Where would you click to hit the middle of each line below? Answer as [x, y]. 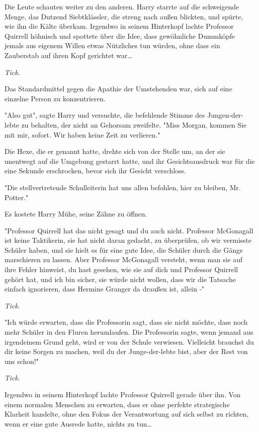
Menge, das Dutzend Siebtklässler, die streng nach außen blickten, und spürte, [124, 16]
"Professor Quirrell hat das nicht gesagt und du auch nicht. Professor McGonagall [129, 230]
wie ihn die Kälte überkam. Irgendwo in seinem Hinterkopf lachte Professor [119, 26]
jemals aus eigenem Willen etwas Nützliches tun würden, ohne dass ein [112, 45]
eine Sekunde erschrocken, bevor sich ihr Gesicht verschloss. [95, 171]
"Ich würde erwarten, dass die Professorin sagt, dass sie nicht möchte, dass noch [126, 322]
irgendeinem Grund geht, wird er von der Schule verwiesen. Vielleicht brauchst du [129, 341]
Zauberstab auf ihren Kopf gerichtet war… [68, 55]
